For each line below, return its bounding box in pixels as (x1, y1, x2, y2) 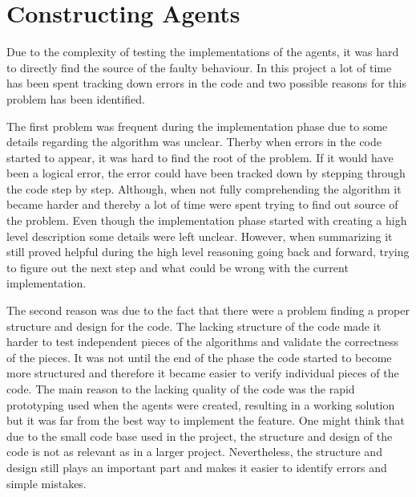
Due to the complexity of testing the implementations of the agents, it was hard (6, 43, 399, 60)
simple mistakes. (6, 475, 87, 491)
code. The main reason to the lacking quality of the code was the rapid (6, 381, 355, 397)
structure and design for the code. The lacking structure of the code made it (6, 317, 382, 334)
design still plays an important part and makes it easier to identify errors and (6, 458, 387, 475)
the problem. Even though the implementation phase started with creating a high (6, 212, 407, 229)
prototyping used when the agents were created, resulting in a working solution (6, 396, 395, 413)
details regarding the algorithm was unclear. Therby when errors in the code (6, 133, 382, 150)
